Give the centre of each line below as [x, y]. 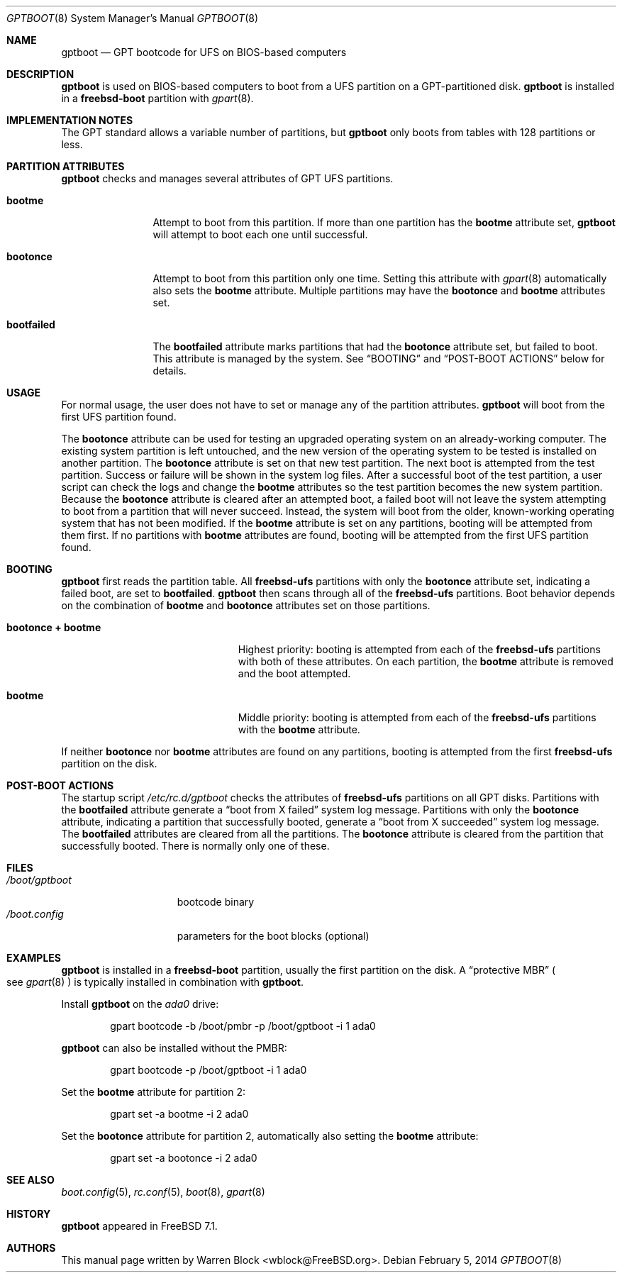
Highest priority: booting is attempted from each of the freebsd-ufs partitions [419, 649]
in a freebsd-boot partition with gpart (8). [157, 98]
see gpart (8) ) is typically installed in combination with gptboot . [155, 982]
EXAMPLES [34, 958]
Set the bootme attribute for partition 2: [153, 1092]
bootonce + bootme [54, 627]
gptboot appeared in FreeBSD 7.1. [139, 1226]
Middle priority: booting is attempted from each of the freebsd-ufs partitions [417, 717]
